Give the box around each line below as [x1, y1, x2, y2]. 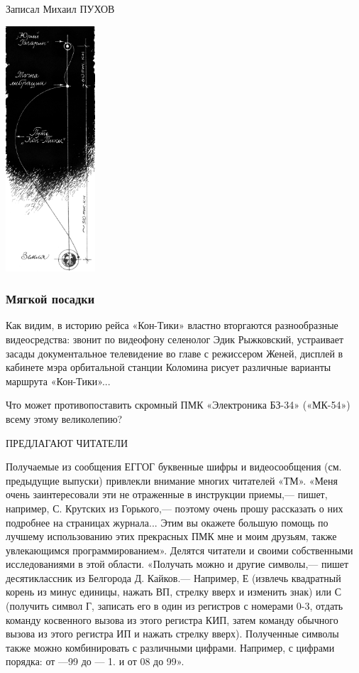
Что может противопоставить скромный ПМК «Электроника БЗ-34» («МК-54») [6, 397, 350, 412]
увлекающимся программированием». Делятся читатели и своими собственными [6, 542, 353, 557]
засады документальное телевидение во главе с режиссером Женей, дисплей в [6, 345, 343, 360]
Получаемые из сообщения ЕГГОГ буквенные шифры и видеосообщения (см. [6, 459, 342, 474]
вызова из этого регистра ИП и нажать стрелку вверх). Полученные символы [6, 626, 339, 641]
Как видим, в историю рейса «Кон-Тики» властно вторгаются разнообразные [6, 318, 338, 333]
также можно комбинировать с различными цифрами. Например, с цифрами [6, 640, 335, 655]
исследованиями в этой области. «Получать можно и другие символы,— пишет [6, 556, 349, 571]
